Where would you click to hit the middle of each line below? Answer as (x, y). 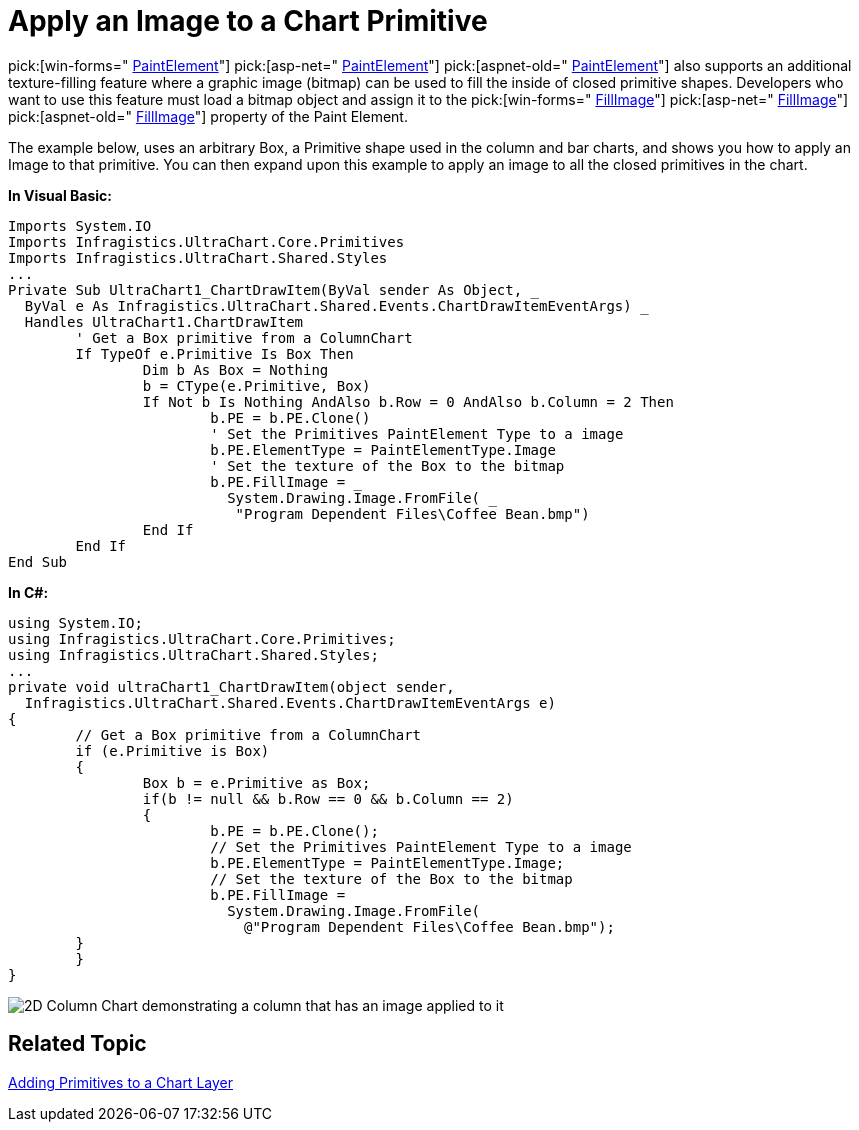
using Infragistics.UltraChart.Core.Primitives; (202, 638)
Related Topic (77, 1044)
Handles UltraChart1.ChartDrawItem (164, 321)
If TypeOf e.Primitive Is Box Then (214, 353)
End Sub (38, 561)
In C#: (28, 592)
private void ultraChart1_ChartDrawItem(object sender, (231, 686)
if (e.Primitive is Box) (172, 750)
